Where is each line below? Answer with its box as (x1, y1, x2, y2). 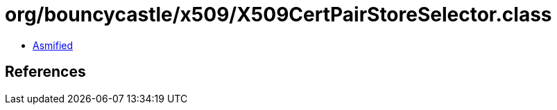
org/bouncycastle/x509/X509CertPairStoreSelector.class (5, 3, 552, 26)
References (5, 63, 86, 81)
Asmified (33, 39, 74, 51)
